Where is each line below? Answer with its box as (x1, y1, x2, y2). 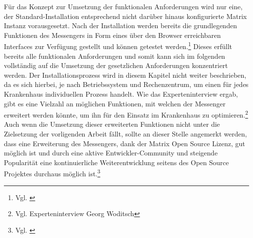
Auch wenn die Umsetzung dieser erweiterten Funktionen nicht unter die (4, 119, 220, 129)
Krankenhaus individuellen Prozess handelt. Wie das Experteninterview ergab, (4, 89, 238, 99)
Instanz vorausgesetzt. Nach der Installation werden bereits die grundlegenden (4, 20, 237, 31)
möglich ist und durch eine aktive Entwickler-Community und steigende (4, 148, 218, 158)
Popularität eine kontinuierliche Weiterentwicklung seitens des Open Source (4, 157, 229, 167)
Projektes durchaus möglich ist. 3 (4, 167, 101, 179)
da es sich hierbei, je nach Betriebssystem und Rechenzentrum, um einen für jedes (4, 79, 249, 89)
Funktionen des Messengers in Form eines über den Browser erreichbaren (4, 30, 221, 40)
